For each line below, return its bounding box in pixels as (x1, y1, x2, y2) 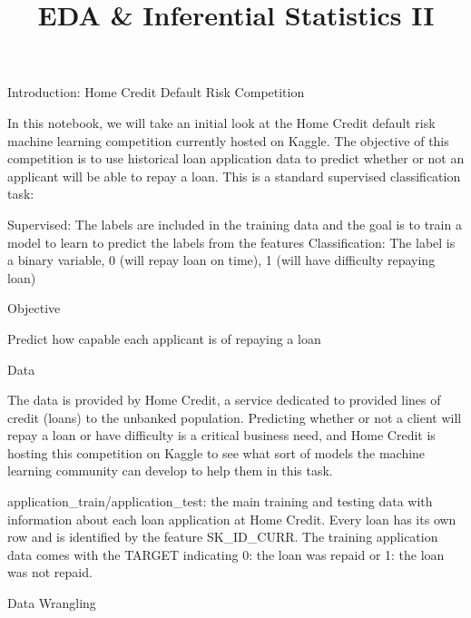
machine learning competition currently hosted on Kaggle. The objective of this (7, 131, 449, 150)
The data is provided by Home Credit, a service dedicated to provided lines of (7, 390, 441, 409)
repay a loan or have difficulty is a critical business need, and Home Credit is (7, 426, 436, 445)
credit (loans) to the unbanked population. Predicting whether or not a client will (7, 407, 462, 427)
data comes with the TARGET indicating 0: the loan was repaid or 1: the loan (7, 544, 445, 564)
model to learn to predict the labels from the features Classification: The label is (7, 232, 456, 251)
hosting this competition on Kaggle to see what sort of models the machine (7, 443, 426, 462)
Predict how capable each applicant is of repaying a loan (7, 329, 321, 348)
